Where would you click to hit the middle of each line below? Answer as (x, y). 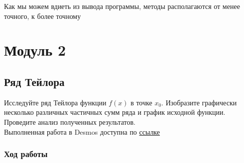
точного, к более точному (43, 16)
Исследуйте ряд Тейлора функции (55, 102)
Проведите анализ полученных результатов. (70, 122)
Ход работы (26, 154)
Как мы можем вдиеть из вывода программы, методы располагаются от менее (122, 6)
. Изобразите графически (199, 102)
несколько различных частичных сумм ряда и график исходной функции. (115, 112)
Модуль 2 (35, 50)
